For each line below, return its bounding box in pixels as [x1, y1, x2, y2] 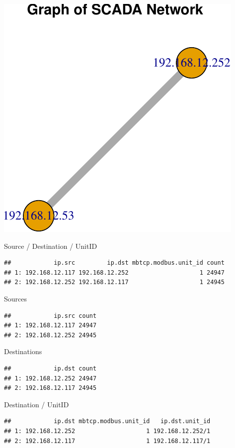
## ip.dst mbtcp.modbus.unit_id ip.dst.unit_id [4, 418, 211, 425]
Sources [4, 293, 27, 303]
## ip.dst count [4, 365, 97, 372]
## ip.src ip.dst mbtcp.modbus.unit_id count [4, 259, 225, 267]
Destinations [4, 346, 42, 357]
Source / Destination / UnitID [4, 240, 97, 251]
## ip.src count [4, 312, 97, 319]
